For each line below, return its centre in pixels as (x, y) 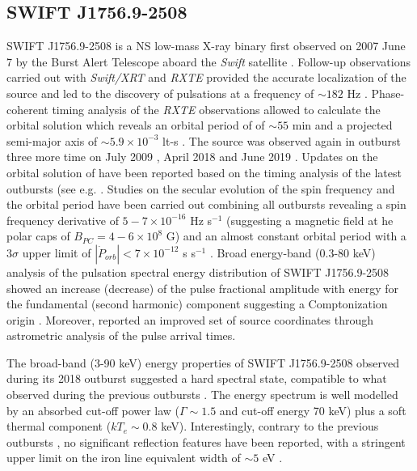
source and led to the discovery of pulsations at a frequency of (160, 93)
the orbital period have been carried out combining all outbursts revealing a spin (206, 204)
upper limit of (57, 252)
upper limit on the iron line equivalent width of (124, 458)
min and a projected (342, 125)
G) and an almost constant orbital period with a (286, 236)
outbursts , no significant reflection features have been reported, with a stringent (206, 441)
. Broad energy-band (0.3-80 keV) (293, 252)
